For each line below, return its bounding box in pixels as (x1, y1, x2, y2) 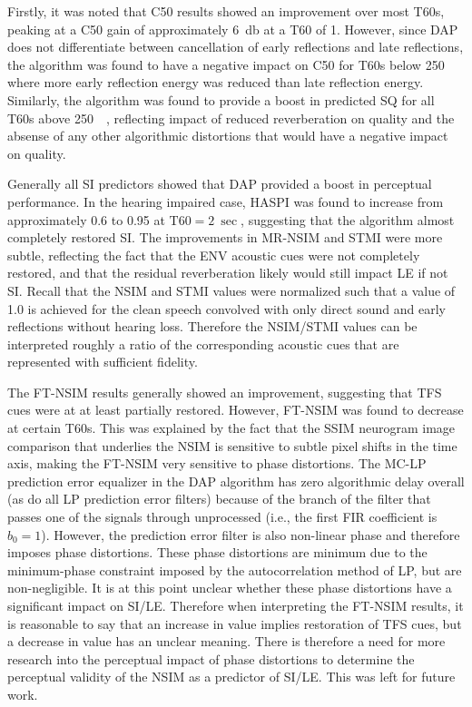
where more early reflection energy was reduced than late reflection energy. (7, 73, 424, 92)
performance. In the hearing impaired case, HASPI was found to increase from (7, 191, 444, 211)
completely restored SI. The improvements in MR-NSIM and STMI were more (7, 228, 443, 247)
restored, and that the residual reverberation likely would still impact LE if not (7, 263, 448, 282)
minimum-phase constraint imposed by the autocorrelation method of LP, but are (7, 560, 462, 579)
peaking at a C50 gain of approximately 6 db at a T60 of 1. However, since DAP (7, 19, 458, 38)
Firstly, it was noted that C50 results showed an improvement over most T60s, (7, 2, 445, 20)
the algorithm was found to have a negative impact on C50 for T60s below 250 (7, 54, 445, 74)
